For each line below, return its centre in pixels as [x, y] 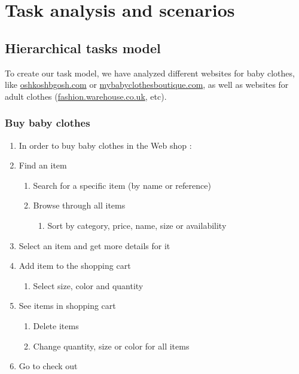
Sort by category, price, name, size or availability [137, 225]
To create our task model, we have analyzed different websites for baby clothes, [150, 73]
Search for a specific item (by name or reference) [122, 185]
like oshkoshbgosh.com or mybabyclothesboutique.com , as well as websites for [147, 85]
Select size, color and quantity [88, 285]
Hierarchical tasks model [83, 47]
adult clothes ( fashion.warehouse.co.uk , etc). [86, 96]
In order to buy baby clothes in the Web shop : [105, 145]
